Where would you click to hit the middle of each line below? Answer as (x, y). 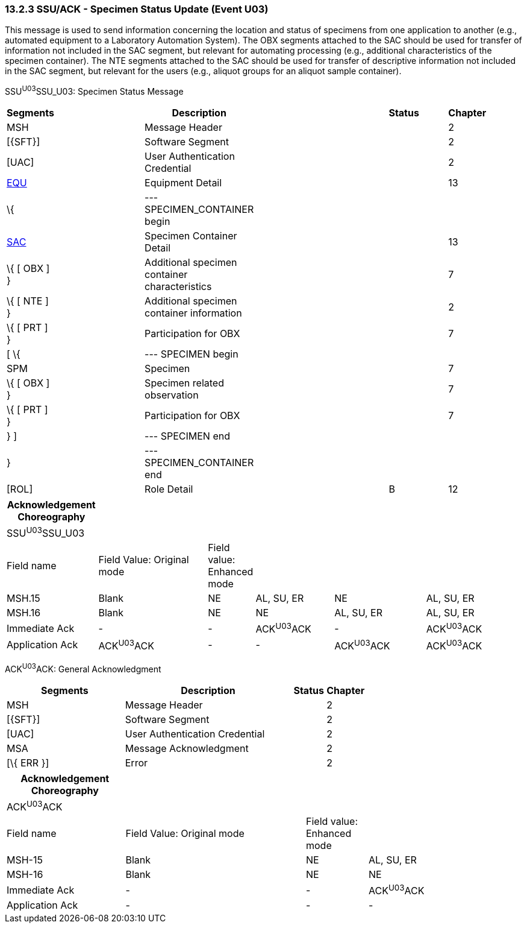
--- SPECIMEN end (187, 436)
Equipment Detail (183, 183)
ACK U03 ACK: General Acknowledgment (83, 668)
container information (193, 313)
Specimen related (184, 383)
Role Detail (169, 489)
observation (172, 395)
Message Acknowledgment (187, 748)
